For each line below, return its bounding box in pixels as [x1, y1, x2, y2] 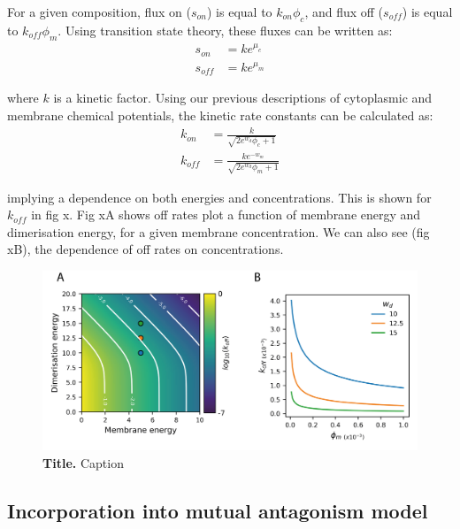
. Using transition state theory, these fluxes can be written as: [57, 20, 393, 39]
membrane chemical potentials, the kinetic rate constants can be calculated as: [7, 106, 433, 125]
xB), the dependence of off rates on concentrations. [7, 240, 284, 258]
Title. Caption [42, 453, 124, 471]
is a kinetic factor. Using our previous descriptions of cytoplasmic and [53, 88, 433, 107]
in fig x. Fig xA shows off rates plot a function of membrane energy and [31, 205, 421, 224]
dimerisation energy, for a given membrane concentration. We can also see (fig [7, 222, 430, 241]
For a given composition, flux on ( [7, 3, 191, 20]
